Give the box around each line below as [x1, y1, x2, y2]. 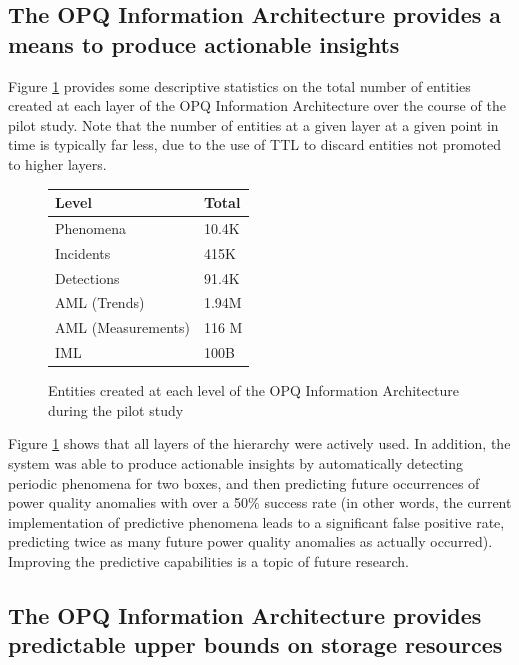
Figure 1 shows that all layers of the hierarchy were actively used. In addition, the [8, 433, 511, 454]
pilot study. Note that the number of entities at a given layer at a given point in [8, 114, 499, 135]
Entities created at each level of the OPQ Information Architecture [48, 380, 459, 401]
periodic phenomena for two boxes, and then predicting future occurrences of [8, 472, 480, 493]
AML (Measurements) [55, 317, 190, 338]
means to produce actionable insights [8, 28, 400, 59]
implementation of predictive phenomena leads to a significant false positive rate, [8, 511, 505, 532]
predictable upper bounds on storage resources [8, 629, 503, 660]
